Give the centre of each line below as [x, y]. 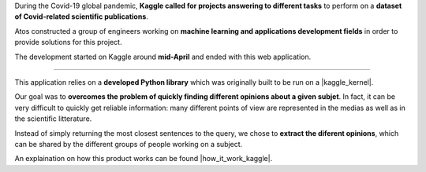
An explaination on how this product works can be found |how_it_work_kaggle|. [144, 159]
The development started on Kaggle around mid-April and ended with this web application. [163, 57]
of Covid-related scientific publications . [82, 16]
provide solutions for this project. [68, 42]
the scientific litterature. [53, 119]
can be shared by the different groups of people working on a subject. [129, 144]
